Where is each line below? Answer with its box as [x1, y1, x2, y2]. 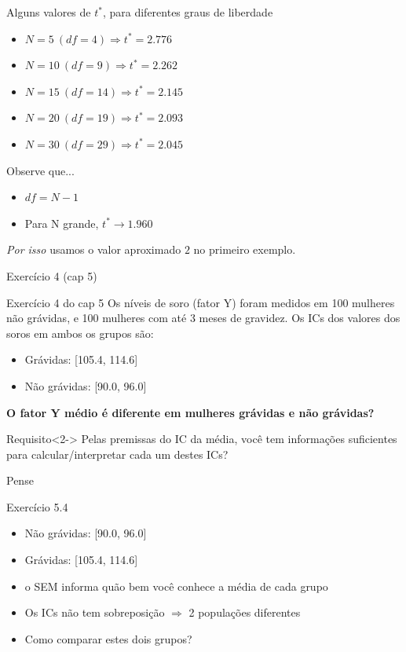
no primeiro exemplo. [193, 241, 296, 258]
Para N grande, [24, 214, 99, 231]
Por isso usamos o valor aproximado [6, 241, 181, 258]
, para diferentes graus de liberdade [102, 4, 273, 20]
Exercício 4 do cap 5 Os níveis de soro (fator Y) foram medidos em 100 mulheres [6, 294, 395, 310]
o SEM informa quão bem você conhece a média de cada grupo [24, 577, 328, 594]
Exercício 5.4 [6, 498, 68, 515]
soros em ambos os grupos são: [6, 324, 154, 341]
